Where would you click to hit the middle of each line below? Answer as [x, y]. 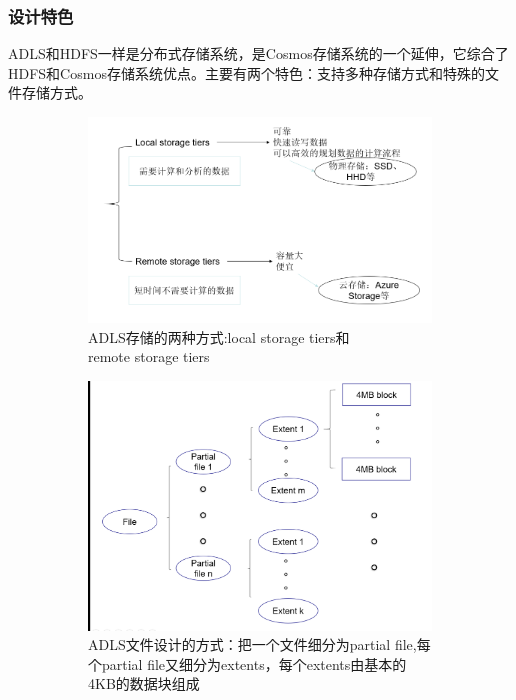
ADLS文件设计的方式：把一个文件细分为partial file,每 [259, 644]
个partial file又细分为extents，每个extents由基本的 [247, 663]
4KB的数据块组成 [144, 683]
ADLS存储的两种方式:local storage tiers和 [219, 336]
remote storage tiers [149, 356]
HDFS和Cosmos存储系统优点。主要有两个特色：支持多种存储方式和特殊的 [246, 72]
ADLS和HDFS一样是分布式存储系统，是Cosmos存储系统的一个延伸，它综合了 [258, 53]
